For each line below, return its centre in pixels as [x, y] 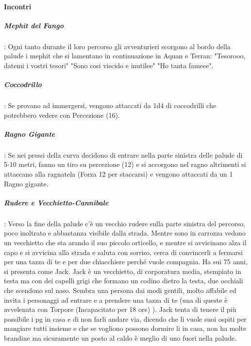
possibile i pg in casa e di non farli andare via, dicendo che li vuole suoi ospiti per [125, 319]
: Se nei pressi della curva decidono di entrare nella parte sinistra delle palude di [123, 155]
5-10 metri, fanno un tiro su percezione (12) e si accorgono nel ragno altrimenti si [125, 164]
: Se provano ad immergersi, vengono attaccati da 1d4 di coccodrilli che [110, 105]
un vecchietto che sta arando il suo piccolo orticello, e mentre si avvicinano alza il [125, 242]
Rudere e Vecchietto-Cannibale [56, 202]
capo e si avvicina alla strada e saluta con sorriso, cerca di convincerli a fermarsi [123, 252]
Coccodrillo [23, 84]
